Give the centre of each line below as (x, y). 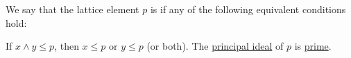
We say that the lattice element (72, 9)
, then (67, 46)
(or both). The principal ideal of (215, 46)
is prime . (313, 46)
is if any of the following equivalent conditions (248, 9)
